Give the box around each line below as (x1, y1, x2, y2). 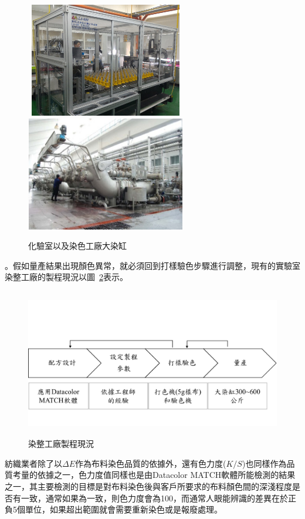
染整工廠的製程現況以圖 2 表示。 (5, 271, 128, 283)
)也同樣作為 (242, 457, 287, 469)
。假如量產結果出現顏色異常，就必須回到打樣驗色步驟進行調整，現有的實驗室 (5, 259, 300, 271)
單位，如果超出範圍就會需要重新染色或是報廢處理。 (25, 503, 222, 515)
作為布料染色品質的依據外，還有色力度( (75, 457, 226, 469)
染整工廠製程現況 (28, 437, 94, 450)
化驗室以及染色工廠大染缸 (28, 240, 127, 252)
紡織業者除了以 (5, 457, 62, 469)
